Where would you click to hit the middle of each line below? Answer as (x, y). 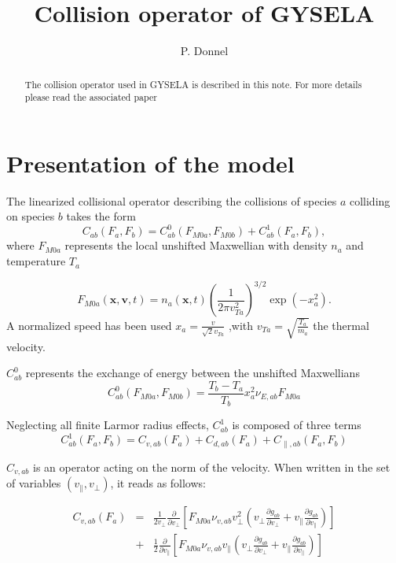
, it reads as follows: (158, 483)
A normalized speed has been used (89, 325)
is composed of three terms (297, 425)
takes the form (101, 216)
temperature (36, 261)
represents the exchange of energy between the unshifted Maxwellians (192, 373)
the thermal (341, 325)
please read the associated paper (91, 97)
